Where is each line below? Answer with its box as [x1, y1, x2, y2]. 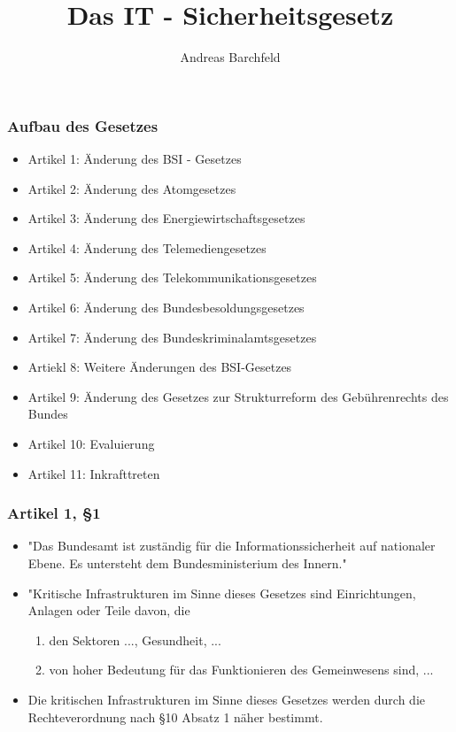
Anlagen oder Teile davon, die [27, 601, 190, 620]
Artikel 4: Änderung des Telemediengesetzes [27, 238, 267, 257]
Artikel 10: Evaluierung [27, 434, 155, 452]
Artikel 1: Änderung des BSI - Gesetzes [27, 150, 242, 168]
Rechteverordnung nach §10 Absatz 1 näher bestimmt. [27, 707, 323, 726]
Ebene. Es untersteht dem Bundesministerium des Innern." [27, 553, 347, 572]
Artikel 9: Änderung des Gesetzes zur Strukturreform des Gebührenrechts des [27, 387, 449, 405]
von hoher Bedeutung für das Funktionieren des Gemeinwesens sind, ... [49, 660, 434, 679]
